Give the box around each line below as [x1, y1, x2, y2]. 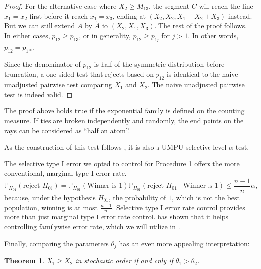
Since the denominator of [4, 58, 81, 69]
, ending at [112, 10, 146, 21]
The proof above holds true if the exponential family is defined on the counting [4, 106, 245, 116]
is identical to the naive [166, 69, 238, 79]
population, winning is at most [4, 202, 98, 212]
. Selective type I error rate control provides [112, 202, 245, 212]
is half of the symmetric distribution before [94, 58, 225, 69]
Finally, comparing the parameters [4, 238, 109, 248]
